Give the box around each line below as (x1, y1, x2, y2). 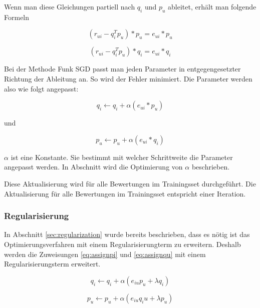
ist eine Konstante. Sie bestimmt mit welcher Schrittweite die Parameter (11, 151, 233, 162)
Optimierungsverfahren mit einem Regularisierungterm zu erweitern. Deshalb (4, 238, 241, 249)
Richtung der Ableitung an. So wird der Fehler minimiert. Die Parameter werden (4, 73, 252, 83)
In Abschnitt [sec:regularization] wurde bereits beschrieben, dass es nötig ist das (4, 229, 250, 239)
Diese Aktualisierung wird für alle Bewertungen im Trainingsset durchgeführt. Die (4, 178, 256, 188)
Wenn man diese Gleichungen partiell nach (4, 1, 135, 11)
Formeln (4, 11, 30, 22)
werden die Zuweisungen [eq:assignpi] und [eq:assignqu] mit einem (4, 248, 206, 259)
